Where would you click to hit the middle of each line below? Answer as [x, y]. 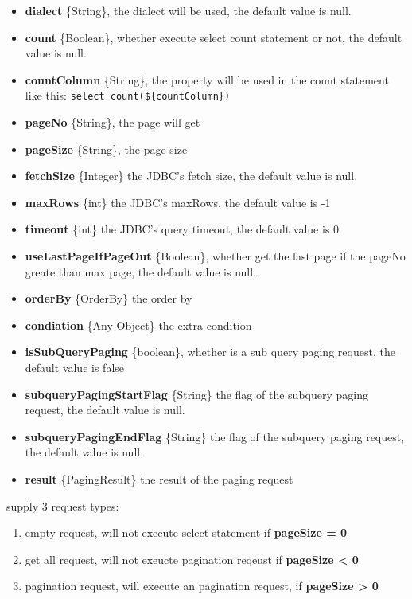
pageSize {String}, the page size [106, 149]
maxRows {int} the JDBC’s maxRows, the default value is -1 [178, 202]
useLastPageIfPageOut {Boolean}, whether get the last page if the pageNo [215, 256]
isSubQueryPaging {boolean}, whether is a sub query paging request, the [210, 352]
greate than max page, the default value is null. [141, 271]
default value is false [75, 367]
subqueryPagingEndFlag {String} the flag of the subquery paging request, [215, 436]
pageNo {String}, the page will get [113, 122]
